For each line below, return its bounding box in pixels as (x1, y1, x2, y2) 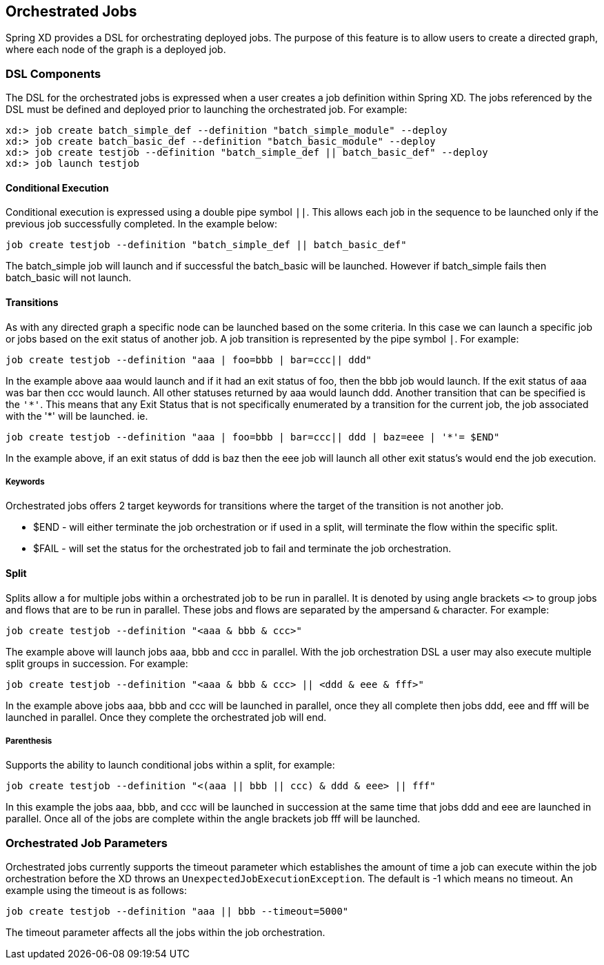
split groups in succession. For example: (6, 657, 188, 669)
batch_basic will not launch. (6, 272, 132, 284)
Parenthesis (6, 736, 52, 746)
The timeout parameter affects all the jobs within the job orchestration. (6, 926, 325, 939)
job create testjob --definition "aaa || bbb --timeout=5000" (6, 906, 349, 917)
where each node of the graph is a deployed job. (6, 43, 226, 56)
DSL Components (6, 66, 101, 81)
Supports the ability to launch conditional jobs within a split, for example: (6, 759, 335, 771)
